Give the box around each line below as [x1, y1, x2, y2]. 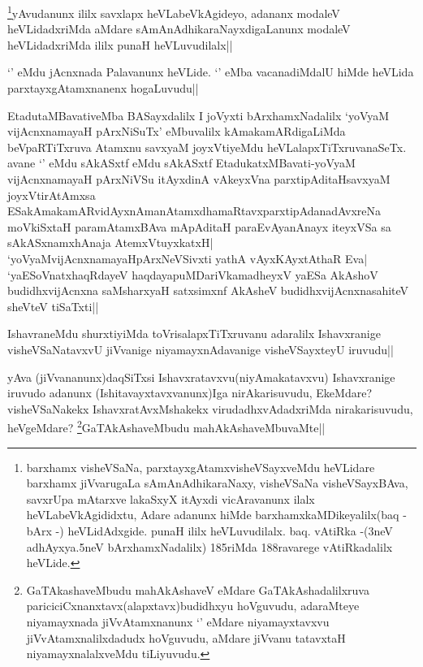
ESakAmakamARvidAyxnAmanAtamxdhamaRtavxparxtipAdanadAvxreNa [7, 202, 382, 219]
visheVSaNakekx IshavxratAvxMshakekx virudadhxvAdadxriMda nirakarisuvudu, [7, 400, 413, 417]
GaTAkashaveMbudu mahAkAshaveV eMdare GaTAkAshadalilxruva [26, 581, 369, 598]
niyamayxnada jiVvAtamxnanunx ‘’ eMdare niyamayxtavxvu [26, 613, 330, 630]
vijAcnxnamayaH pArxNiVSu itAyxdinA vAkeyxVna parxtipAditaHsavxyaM [7, 171, 391, 187]
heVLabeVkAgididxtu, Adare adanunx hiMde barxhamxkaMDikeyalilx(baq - [26, 506, 407, 523]
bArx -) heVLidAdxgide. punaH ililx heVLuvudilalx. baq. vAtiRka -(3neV [26, 522, 393, 539]
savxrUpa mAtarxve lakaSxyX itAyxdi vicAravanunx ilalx [26, 490, 315, 507]
